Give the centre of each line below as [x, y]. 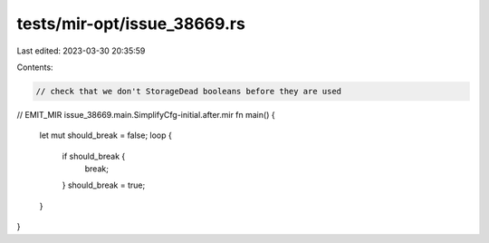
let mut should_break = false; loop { [105, 135]
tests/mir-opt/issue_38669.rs [131, 24]
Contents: [35, 67]
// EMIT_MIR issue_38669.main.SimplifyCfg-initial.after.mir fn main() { [146, 114]
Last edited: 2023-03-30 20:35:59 [81, 51]
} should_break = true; [104, 185]
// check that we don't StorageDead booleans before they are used [189, 91]
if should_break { [94, 156]
